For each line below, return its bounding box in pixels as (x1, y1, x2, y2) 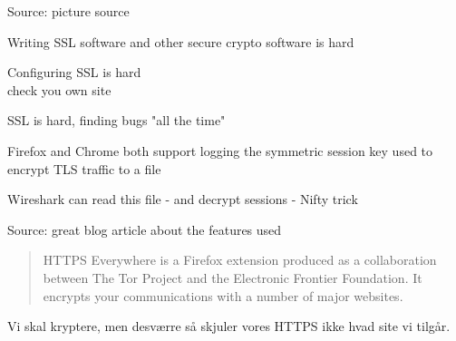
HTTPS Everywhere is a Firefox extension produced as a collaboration (43, 250, 437, 269)
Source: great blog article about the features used (7, 219, 282, 239)
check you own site (7, 80, 112, 99)
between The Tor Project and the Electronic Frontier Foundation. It (43, 268, 422, 287)
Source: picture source (7, 2, 130, 20)
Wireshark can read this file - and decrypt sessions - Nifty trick (7, 190, 358, 209)
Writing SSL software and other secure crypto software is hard (7, 32, 354, 51)
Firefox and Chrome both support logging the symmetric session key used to (7, 141, 433, 160)
